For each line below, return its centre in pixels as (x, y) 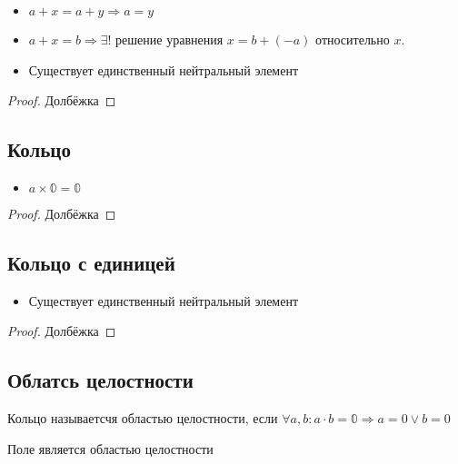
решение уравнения (169, 39)
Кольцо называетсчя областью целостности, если (143, 418)
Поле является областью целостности (110, 448)
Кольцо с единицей (91, 262)
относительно (353, 39)
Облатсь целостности (100, 380)
